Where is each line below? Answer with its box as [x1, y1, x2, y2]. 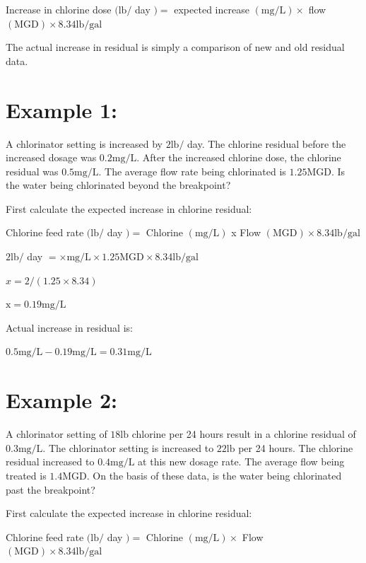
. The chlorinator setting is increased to [42, 440, 214, 455]
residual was [6, 163, 59, 178]
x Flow [231, 225, 261, 240]
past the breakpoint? [6, 482, 95, 497]
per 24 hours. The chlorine [238, 440, 353, 455]
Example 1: [6, 95, 117, 124]
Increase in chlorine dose [6, 2, 112, 16]
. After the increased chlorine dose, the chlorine [136, 150, 341, 165]
